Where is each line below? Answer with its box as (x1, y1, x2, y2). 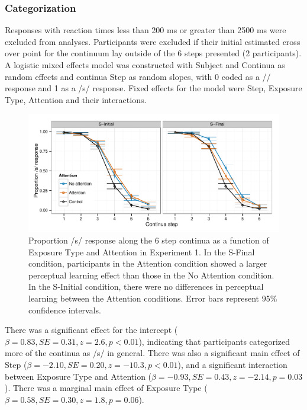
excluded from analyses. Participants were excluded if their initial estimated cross (5, 35, 300, 47)
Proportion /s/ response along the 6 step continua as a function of (28, 234, 269, 246)
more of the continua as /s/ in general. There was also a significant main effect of (5, 347, 300, 359)
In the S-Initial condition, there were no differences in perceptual (28, 280, 264, 293)
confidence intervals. (28, 303, 102, 316)
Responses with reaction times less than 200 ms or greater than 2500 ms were (5, 24, 286, 36)
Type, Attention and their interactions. (5, 93, 147, 105)
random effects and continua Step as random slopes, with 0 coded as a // (5, 70, 271, 82)
